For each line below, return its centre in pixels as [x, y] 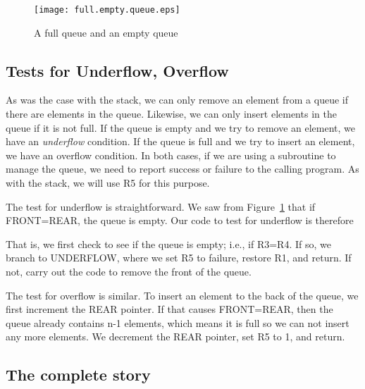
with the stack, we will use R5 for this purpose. [108, 183]
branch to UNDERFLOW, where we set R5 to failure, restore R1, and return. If [179, 258]
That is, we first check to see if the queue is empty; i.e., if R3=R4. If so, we [168, 243]
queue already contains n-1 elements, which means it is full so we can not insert [178, 322]
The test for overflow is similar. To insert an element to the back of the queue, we [182, 295]
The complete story [78, 375]
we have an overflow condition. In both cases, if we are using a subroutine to [171, 155]
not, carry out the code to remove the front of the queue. [129, 271]
